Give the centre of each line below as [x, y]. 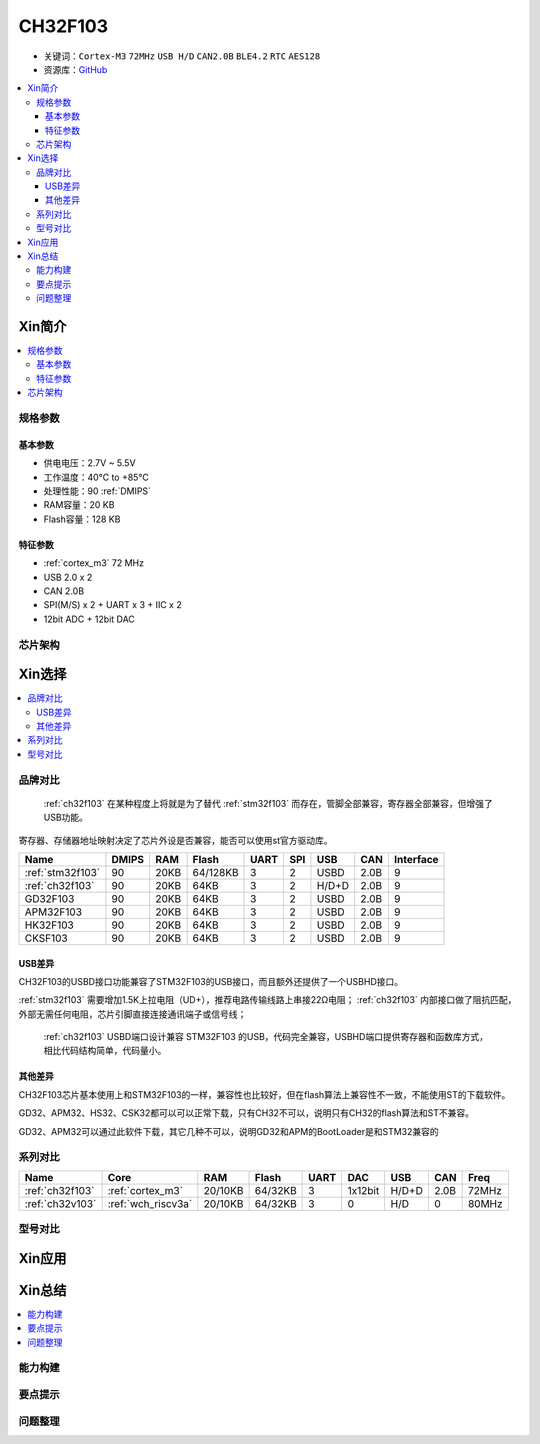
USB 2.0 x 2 [68, 577]
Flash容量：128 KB [82, 519]
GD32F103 [49, 898]
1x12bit [363, 1190]
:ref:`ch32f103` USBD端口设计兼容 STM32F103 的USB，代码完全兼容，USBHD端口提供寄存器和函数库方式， [266, 1037]
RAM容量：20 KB [79, 505]
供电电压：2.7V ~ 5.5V [89, 463]
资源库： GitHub [75, 69]
